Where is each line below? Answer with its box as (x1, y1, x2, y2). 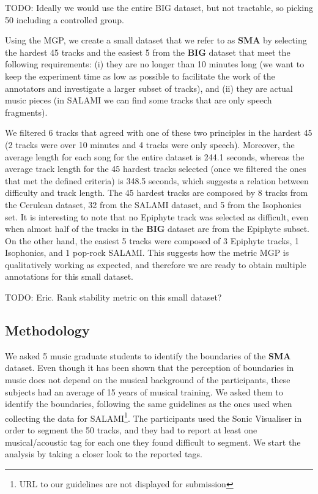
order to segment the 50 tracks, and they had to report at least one (5, 424, 257, 436)
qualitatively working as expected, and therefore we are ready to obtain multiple (5, 258, 306, 271)
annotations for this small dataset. (5, 270, 133, 283)
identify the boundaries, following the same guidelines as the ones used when (5, 397, 292, 410)
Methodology (5, 321, 90, 340)
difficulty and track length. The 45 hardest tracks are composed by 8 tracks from (5, 186, 308, 199)
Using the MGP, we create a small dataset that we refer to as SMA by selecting (5, 34, 307, 47)
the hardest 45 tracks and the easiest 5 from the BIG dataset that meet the (5, 45, 290, 58)
